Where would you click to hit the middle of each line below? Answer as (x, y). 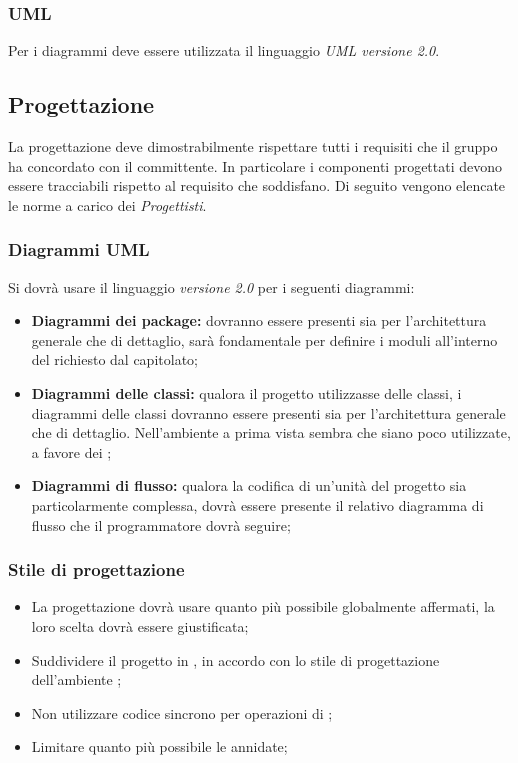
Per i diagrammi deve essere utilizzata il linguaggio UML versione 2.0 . (224, 50)
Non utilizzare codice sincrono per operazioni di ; (182, 712)
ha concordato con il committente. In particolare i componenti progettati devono (255, 165)
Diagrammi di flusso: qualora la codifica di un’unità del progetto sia (249, 485)
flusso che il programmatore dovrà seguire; (161, 524)
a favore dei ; (71, 451)
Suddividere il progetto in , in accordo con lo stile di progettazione (235, 659)
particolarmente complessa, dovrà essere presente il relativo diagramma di (257, 504)
